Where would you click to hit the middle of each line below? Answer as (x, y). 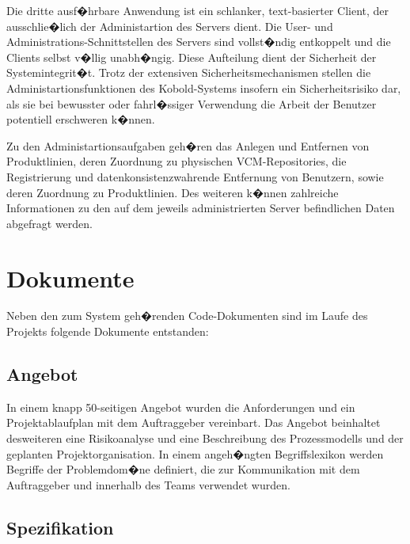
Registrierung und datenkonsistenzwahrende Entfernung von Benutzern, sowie (195, 176)
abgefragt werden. (49, 223)
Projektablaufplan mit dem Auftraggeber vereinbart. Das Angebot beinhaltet (194, 422)
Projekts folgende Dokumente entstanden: (108, 331)
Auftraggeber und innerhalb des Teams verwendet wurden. (148, 484)
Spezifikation (60, 527)
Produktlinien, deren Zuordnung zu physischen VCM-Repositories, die (177, 161)
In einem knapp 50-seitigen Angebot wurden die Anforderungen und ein (181, 407)
